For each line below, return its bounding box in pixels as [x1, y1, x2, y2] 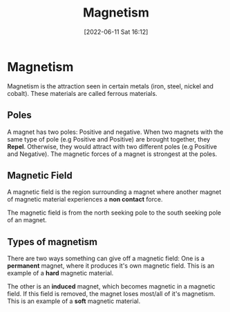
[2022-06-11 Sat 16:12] [84, 28, 148, 36]
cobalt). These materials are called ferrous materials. [7, 89, 157, 97]
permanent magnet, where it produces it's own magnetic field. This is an [7, 262, 215, 270]
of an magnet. [7, 216, 47, 224]
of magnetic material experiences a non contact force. [7, 195, 163, 204]
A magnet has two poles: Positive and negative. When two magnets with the [7, 128, 224, 136]
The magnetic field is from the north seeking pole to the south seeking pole [7, 208, 222, 217]
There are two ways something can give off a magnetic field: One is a [7, 254, 205, 263]
